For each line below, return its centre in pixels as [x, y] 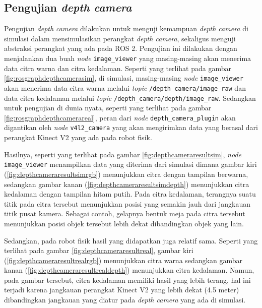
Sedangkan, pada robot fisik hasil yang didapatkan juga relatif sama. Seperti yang [131, 240]
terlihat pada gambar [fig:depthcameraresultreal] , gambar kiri [99, 250]
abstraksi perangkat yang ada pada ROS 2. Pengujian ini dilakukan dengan [121, 48]
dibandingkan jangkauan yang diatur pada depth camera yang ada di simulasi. [125, 300]
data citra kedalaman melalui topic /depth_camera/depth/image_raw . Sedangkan [130, 98]
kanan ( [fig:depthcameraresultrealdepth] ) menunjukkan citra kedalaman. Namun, [129, 270]
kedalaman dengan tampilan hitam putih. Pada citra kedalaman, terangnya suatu [130, 194]
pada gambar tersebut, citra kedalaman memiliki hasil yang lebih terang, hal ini [127, 280]
